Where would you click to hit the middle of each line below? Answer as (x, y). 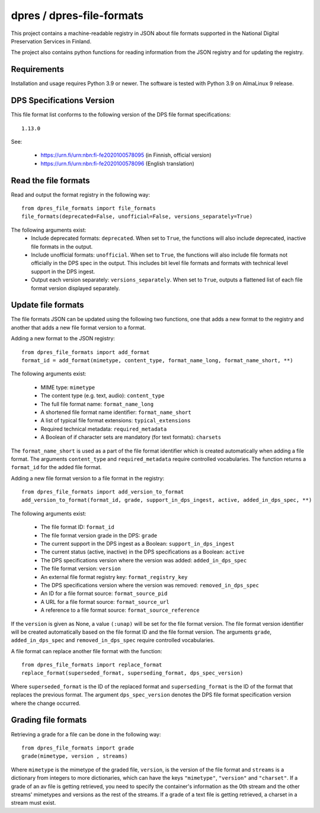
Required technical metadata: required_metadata (104, 429)
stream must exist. (33, 803)
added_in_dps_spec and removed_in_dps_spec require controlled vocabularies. (113, 640)
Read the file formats (50, 180)
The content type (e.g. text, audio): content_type (103, 396)
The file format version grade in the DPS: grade (99, 535)
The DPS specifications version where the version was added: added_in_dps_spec (144, 560)
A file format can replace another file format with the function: (87, 651)
